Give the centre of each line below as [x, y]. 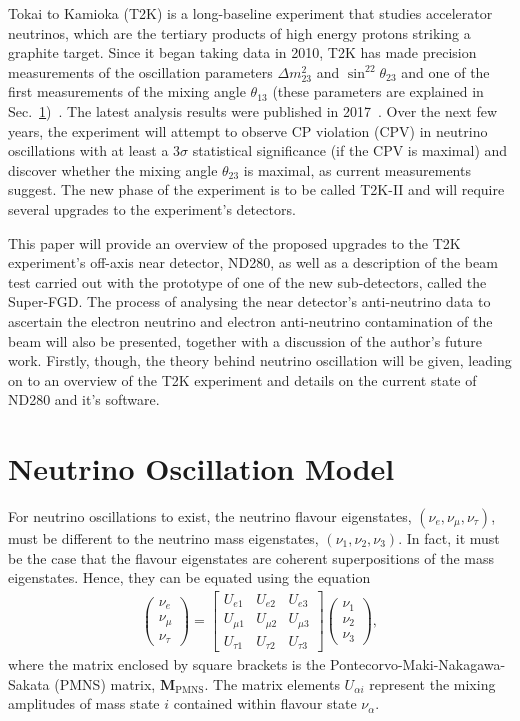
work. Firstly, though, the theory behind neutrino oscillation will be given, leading [260, 360]
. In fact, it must [449, 538]
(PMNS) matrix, [105, 683]
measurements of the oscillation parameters [140, 71]
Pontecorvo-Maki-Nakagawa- [418, 664]
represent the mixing [432, 683]
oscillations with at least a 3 [94, 150]
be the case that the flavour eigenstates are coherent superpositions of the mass [251, 557]
